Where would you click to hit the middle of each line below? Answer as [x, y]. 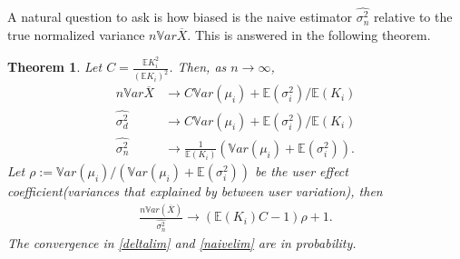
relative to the [413, 17]
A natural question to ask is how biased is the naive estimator [180, 17]
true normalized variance [76, 34]
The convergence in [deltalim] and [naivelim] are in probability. [182, 242]
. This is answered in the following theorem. [309, 34]
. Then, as [198, 67]
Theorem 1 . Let [55, 67]
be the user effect [302, 171]
